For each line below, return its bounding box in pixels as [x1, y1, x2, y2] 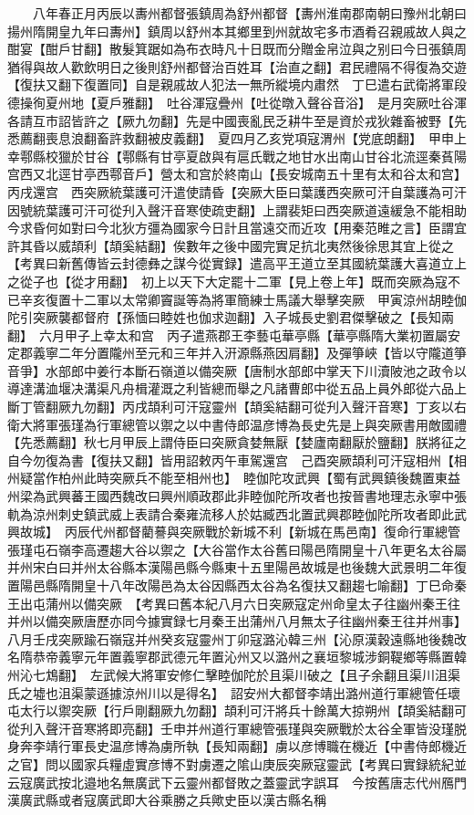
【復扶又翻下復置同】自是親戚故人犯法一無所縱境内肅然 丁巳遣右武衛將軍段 [7, 75, 467, 94]
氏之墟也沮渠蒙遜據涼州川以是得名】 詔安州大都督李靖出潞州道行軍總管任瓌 [7, 683, 460, 702]
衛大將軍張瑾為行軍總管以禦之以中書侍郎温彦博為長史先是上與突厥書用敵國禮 [7, 414, 467, 434]
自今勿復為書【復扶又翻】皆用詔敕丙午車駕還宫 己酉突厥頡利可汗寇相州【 [7, 450, 454, 469]
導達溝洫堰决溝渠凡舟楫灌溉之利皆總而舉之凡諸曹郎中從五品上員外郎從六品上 [7, 379, 467, 398]
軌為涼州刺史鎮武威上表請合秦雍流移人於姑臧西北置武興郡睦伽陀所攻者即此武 [7, 504, 467, 523]
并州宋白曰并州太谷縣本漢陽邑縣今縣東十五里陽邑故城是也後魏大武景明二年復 [7, 558, 467, 577]
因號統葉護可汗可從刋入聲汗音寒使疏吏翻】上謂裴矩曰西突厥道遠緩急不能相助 [7, 200, 467, 219]
